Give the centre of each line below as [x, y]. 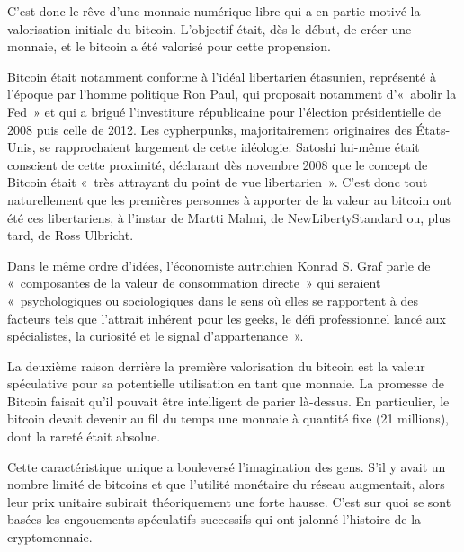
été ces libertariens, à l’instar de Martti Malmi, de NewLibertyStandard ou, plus [229, 217]
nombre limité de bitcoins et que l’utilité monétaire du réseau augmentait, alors [226, 484]
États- [433, 129]
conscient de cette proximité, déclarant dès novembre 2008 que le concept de [218, 164]
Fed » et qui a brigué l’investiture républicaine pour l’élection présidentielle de [224, 111]
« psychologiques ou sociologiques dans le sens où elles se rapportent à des [213, 300]
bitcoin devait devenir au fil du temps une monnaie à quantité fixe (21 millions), [228, 418]
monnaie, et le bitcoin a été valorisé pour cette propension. [169, 46]
